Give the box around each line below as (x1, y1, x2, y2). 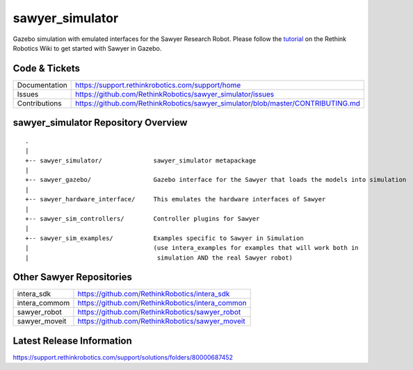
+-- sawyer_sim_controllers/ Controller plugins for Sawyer (25, 215, 260, 222)
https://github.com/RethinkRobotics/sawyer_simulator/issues (75, 89, 275, 99)
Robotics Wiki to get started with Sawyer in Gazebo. (13, 44, 162, 52)
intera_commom (17, 298, 70, 308)
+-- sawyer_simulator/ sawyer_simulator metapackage (25, 156, 257, 165)
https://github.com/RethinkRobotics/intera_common (77, 298, 247, 308)
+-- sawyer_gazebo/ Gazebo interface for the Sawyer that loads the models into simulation (25, 176, 407, 184)
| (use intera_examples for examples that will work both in (25, 244, 359, 252)
